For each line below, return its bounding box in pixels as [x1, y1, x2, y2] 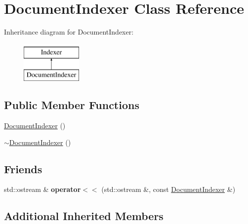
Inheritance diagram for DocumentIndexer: [4, 27, 134, 37]
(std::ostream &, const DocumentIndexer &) [101, 184, 236, 194]
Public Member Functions [4, 97, 139, 112]
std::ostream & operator [4, 184, 81, 194]
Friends [4, 161, 42, 176]
